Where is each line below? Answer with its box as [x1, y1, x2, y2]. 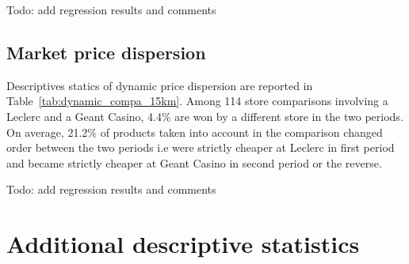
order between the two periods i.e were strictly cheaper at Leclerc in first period [6, 139, 395, 156]
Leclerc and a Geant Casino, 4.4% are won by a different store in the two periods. [6, 107, 403, 124]
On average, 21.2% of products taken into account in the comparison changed [6, 123, 383, 140]
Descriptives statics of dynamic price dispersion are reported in [6, 77, 313, 93]
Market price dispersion [6, 40, 206, 64]
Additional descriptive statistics [6, 228, 360, 260]
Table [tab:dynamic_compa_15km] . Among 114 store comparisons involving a [6, 92, 388, 109]
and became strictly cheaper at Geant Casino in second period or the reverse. [6, 154, 382, 171]
